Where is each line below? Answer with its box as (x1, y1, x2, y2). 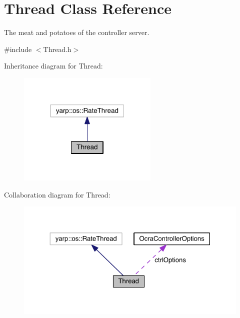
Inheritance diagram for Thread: (4, 60, 103, 71)
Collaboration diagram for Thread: (4, 189, 110, 199)
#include (4, 43, 32, 54)
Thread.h (43, 43, 71, 54)
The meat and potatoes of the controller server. (4, 27, 149, 37)
